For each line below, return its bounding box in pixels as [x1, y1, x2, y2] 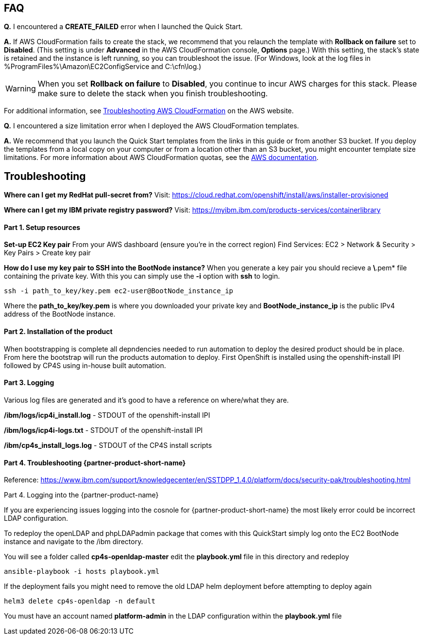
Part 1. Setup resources [4, 223, 81, 231]
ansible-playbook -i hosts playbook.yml [4, 568, 160, 576]
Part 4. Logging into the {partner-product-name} [4, 491, 159, 499]
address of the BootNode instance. [4, 310, 116, 319]
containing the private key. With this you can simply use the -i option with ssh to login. [4, 272, 280, 281]
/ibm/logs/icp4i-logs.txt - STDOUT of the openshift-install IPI [4, 426, 203, 434]
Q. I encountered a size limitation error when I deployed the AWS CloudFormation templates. [4, 122, 299, 130]
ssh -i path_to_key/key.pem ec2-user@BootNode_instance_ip [4, 287, 234, 295]
